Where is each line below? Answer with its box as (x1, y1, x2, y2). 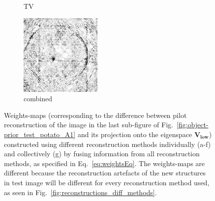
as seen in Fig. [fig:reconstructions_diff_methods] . (4, 187, 157, 197)
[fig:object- (176, 119, 209, 130)
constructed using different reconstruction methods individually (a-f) (4, 139, 211, 149)
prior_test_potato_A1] (4, 129, 76, 139)
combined (24, 93, 52, 104)
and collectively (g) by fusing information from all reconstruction (4, 148, 200, 159)
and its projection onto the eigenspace (77, 129, 192, 139)
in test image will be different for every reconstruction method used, (4, 177, 210, 187)
